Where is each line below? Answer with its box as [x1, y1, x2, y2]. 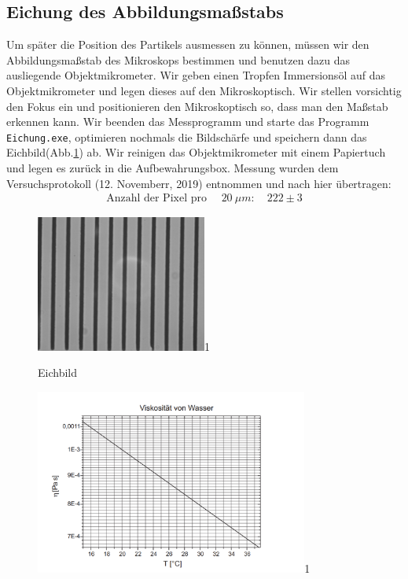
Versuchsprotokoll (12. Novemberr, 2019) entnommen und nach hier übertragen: [6, 175, 391, 191]
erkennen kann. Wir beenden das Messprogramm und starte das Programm [6, 113, 369, 130]
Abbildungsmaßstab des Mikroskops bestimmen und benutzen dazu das [6, 51, 350, 68]
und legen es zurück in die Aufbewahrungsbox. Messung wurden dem [6, 160, 339, 176]
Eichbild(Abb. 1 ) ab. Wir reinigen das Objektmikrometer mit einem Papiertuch [6, 144, 386, 160]
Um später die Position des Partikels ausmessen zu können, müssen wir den [6, 36, 369, 53]
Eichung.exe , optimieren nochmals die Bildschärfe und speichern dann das [6, 128, 367, 145]
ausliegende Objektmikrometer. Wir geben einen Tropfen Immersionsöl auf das [6, 67, 385, 83]
